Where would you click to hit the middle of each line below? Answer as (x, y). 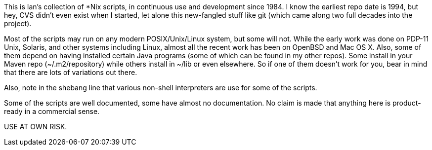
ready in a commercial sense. (52, 111)
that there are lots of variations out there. (71, 72)
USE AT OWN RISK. (36, 127)
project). (18, 23)
